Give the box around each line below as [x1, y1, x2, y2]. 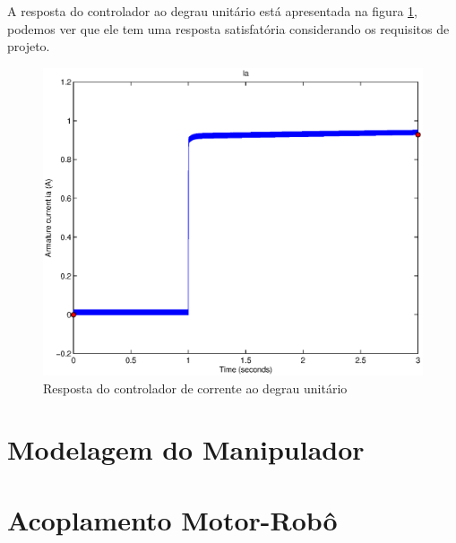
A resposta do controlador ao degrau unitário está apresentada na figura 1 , [7, 2, 417, 20]
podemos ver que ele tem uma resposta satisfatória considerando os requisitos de [7, 19, 450, 38]
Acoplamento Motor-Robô [7, 501, 338, 538]
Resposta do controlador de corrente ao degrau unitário [43, 378, 348, 397]
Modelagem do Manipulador [7, 431, 365, 468]
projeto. [7, 37, 50, 56]
